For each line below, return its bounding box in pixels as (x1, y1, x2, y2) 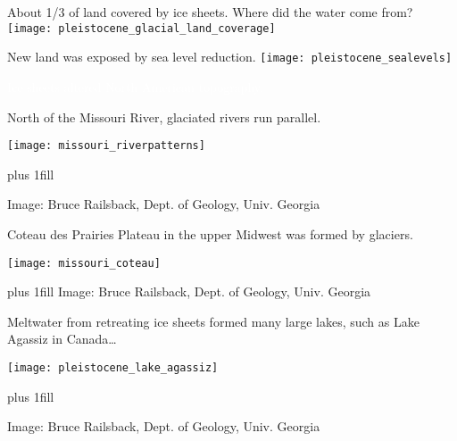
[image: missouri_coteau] (7, 256, 161, 270)
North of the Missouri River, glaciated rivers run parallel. (7, 107, 321, 126)
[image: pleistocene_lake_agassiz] (7, 361, 219, 374)
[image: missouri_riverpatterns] (7, 139, 205, 153)
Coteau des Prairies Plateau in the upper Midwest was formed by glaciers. (7, 224, 413, 243)
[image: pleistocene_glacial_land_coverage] (7, 21, 276, 35)
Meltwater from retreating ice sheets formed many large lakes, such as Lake (7, 312, 420, 330)
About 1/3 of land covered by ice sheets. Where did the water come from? (7, 3, 413, 21)
